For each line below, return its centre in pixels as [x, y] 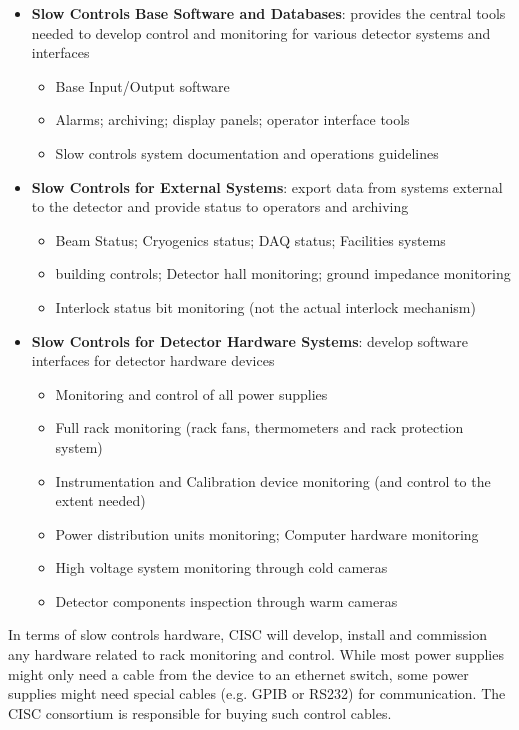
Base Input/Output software [142, 85]
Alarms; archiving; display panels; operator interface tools [232, 119]
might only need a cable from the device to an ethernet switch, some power [238, 673]
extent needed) [100, 500]
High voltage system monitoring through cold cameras [221, 567]
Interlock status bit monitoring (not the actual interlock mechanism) [265, 306]
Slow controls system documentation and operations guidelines [247, 152]
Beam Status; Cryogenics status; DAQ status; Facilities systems [250, 239]
